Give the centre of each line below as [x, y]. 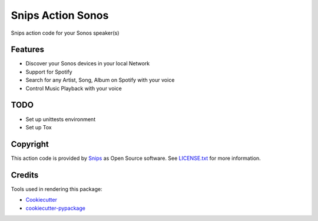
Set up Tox [39, 127]
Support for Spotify [49, 72]
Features [27, 50]
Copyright [30, 144]
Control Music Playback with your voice [74, 88]
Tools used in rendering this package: [57, 189]
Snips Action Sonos [60, 15]
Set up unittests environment [61, 119]
